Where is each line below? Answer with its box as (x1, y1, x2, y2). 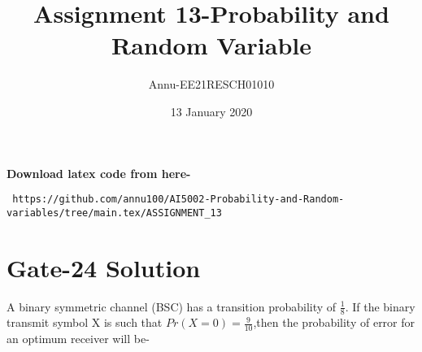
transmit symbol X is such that (7, 314, 163, 331)
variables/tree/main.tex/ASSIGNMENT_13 (7, 206, 222, 219)
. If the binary (345, 298, 415, 315)
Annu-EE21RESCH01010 (148, 76, 275, 93)
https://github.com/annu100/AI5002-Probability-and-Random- (12, 193, 345, 206)
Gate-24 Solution (7, 250, 201, 284)
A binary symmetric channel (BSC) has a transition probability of (7, 298, 337, 315)
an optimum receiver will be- (7, 330, 150, 347)
